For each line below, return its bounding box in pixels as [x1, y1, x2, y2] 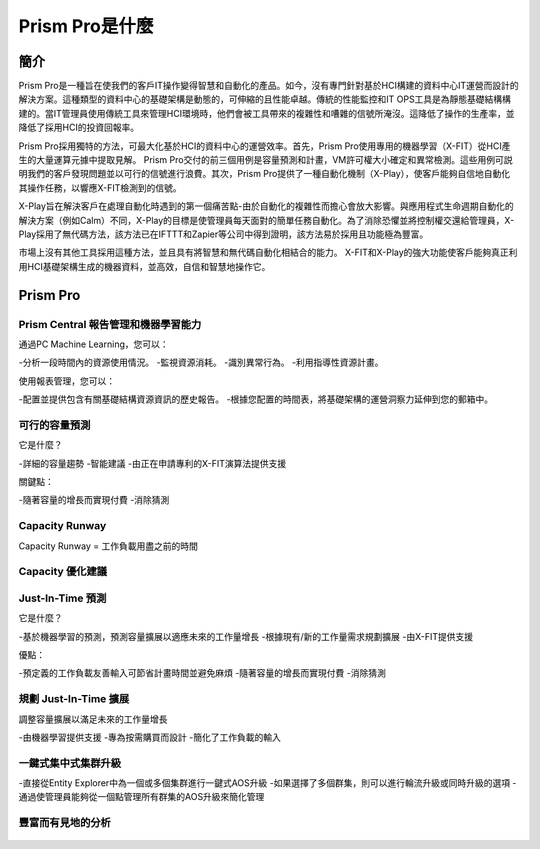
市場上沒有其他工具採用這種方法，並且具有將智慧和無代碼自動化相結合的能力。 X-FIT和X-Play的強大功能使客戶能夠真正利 [18, 246, 518, 259]
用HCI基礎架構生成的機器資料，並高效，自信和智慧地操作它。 [18, 260, 271, 272]
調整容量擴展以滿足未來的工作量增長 [18, 713, 168, 725]
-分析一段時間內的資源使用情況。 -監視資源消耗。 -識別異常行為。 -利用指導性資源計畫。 [18, 356, 384, 369]
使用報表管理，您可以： [18, 375, 115, 387]
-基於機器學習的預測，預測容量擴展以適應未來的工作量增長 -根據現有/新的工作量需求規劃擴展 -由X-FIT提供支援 [18, 630, 474, 642]
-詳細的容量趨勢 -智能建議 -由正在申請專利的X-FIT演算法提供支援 [18, 457, 287, 469]
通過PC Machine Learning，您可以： [18, 338, 169, 350]
